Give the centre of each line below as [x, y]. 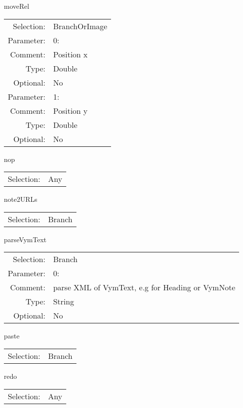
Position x [70, 54]
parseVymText [25, 239]
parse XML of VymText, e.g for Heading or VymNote [144, 287]
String [64, 302]
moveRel [17, 6]
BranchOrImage [80, 26]
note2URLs [21, 199]
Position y [70, 110]
